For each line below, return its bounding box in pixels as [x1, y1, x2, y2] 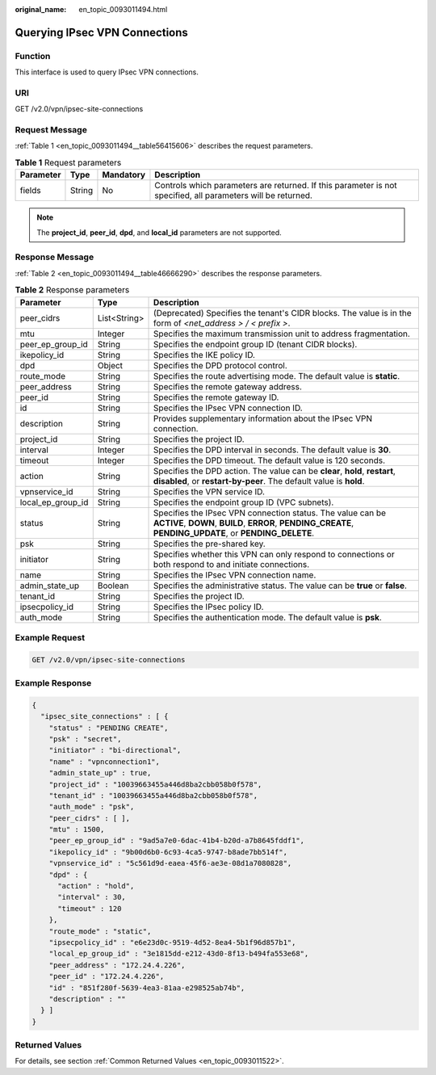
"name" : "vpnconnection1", [48, 757, 161, 766]
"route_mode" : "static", [48, 926, 152, 936]
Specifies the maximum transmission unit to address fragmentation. [153, 328, 411, 339]
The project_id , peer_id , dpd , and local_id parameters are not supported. [36, 227, 282, 237]
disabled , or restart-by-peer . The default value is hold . [153, 475, 365, 486]
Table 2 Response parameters [15, 284, 130, 296]
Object [97, 359, 124, 371]
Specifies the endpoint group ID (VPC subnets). [153, 497, 334, 508]
